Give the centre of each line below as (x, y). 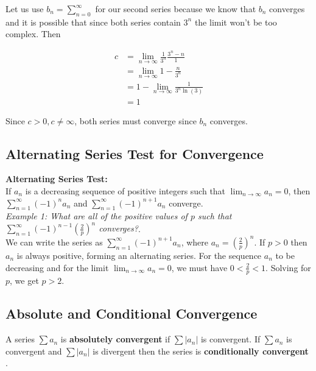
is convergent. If (230, 339)
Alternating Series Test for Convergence (135, 153)
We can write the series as (54, 242)
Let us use (25, 9)
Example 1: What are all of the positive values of (97, 216)
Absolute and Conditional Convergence (132, 313)
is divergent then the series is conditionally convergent (201, 351)
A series (20, 339)
